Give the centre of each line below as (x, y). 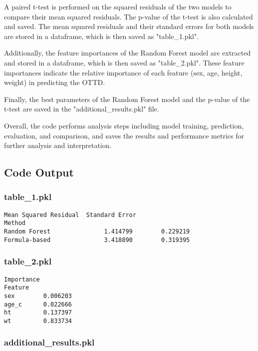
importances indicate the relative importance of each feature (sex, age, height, (123, 72)
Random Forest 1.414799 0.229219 (97, 232)
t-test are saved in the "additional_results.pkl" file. (82, 109)
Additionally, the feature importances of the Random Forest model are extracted (128, 53)
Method (15, 223)
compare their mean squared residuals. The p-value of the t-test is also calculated (129, 16)
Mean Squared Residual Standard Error (70, 215)
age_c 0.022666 (38, 304)
